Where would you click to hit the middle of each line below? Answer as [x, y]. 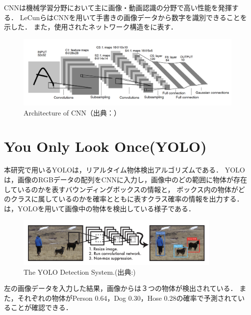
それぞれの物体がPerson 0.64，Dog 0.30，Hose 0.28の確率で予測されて [128, 298]
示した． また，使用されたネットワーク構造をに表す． [91, 27]
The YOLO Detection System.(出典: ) [80, 272]
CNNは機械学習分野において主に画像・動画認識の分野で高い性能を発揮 [118, 7]
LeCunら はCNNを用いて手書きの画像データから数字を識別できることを [133, 17]
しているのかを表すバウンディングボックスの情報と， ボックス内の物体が [121, 189]
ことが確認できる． [41, 307]
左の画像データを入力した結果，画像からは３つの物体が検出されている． [121, 288]
